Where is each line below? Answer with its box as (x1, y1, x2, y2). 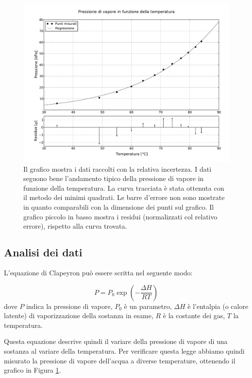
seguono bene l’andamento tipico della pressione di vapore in (23, 173, 204, 183)
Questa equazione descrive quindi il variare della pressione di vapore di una (4, 336, 228, 346)
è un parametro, (124, 301, 172, 311)
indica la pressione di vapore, (26, 301, 113, 311)
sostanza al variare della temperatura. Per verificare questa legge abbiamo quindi (4, 345, 245, 356)
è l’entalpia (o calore (187, 301, 249, 311)
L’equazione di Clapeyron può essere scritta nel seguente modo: (4, 267, 193, 277)
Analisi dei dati (4, 245, 83, 260)
